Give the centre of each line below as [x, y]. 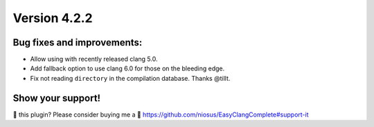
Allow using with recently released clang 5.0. [94, 59]
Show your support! [56, 98]
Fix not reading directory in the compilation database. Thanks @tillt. [130, 78]
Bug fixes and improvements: [78, 42]
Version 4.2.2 [53, 18]
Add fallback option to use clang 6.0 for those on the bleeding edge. [127, 68]
